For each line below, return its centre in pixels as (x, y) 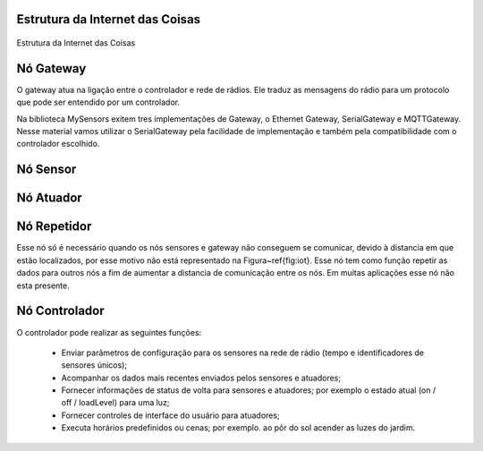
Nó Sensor (47, 170)
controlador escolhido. (58, 144)
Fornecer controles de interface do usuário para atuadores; (171, 415)
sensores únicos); (94, 365)
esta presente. (43, 285)
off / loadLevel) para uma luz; (115, 403)
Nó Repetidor (54, 227)
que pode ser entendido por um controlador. (98, 102)
